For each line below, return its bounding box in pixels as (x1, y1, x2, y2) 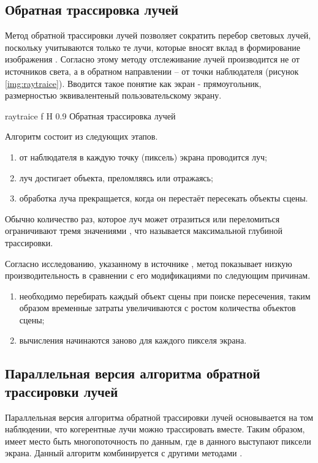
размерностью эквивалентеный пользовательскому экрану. (5, 89, 222, 102)
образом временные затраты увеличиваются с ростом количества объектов (19, 301, 296, 314)
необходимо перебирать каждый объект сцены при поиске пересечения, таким (19, 289, 311, 302)
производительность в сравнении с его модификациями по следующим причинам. (5, 269, 311, 282)
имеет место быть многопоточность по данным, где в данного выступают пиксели (5, 434, 311, 447)
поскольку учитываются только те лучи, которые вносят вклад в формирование (5, 40, 300, 53)
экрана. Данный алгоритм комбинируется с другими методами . (5, 446, 243, 459)
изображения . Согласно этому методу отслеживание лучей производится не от (5, 53, 300, 66)
